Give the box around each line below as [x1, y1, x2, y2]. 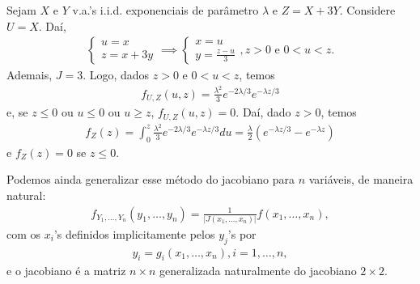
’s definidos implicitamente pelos [53, 225, 215, 242]
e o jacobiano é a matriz [6, 262, 126, 279]
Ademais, [6, 66, 53, 83]
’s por [227, 225, 257, 242]
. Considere [339, 2, 396, 18]
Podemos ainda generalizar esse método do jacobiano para [6, 171, 295, 188]
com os [6, 225, 41, 242]
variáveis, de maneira [308, 171, 414, 188]
